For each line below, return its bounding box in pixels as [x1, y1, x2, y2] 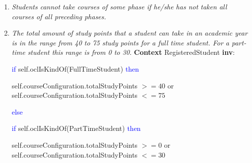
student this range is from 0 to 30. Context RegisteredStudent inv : [27, 47, 235, 57]
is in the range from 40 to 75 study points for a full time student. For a [11, 37, 230, 47]
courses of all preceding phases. [11, 11, 106, 21]
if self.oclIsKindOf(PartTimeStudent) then [11, 123, 141, 133]
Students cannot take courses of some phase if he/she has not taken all [11, 1, 227, 11]
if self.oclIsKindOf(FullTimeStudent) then [11, 63, 139, 74]
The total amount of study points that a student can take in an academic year [11, 28, 248, 38]
